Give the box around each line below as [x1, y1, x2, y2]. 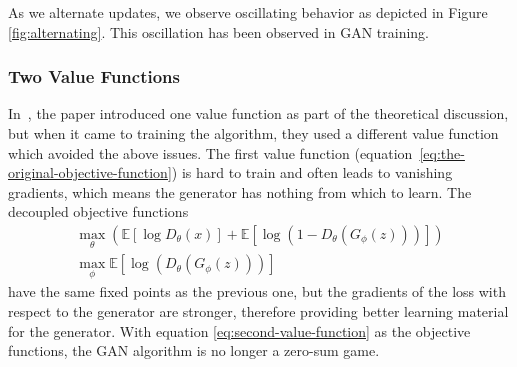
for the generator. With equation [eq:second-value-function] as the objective [8, 320, 471, 341]
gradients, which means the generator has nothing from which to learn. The [8, 181, 472, 202]
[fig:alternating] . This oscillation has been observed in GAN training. [8, 21, 429, 42]
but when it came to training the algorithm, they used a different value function [8, 123, 499, 143]
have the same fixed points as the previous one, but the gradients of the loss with [8, 281, 506, 302]
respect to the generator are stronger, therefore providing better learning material [8, 301, 509, 322]
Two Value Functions [8, 64, 180, 89]
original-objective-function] [8, 162, 172, 183]
